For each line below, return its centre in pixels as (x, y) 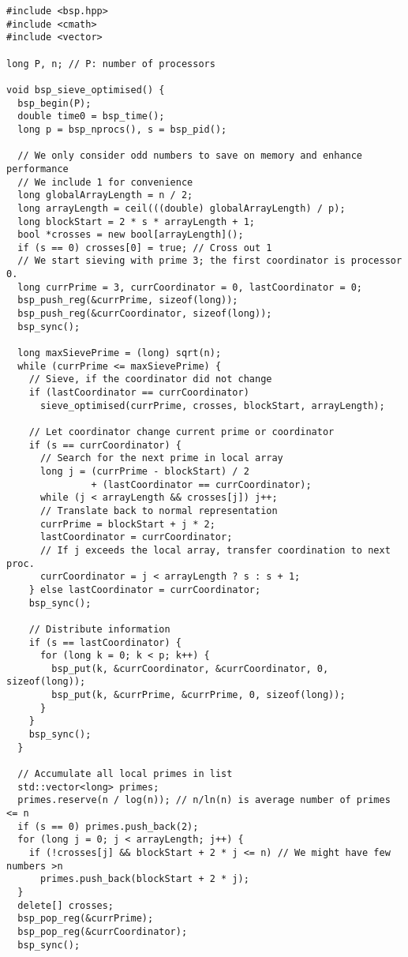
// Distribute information (99, 629)
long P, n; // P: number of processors (111, 64)
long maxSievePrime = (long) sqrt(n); (120, 353)
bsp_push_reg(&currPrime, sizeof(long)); (128, 300)
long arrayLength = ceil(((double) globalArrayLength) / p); (182, 208)
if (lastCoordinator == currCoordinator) (139, 393)
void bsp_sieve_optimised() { (86, 90)
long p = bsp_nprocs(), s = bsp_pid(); (122, 129)
